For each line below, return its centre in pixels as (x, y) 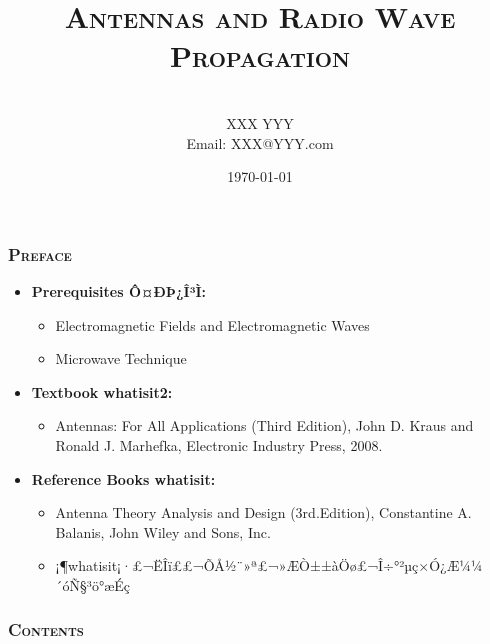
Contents (46, 629)
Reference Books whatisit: (123, 478)
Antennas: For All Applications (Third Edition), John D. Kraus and (264, 425)
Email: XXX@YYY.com (260, 142)
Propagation (260, 55)
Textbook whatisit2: (102, 391)
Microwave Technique (121, 358)
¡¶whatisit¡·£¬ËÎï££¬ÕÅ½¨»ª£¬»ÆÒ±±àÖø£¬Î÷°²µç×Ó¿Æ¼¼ (269, 565)
